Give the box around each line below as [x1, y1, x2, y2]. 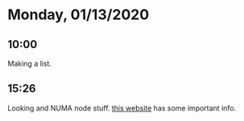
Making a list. [7, 58, 52, 68]
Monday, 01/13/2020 [7, 6, 150, 24]
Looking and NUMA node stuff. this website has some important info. [7, 103, 237, 113]
